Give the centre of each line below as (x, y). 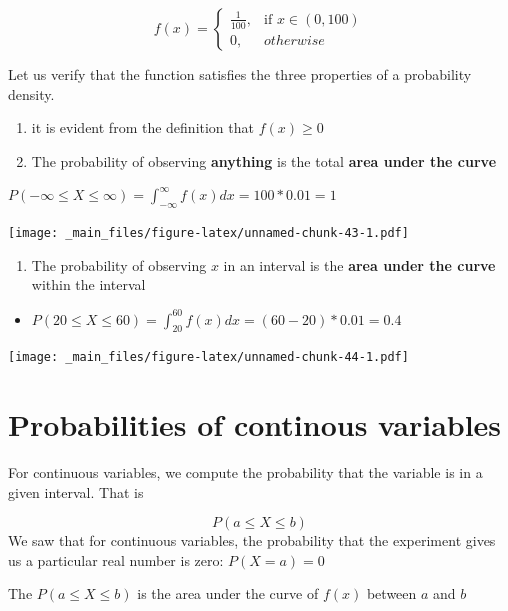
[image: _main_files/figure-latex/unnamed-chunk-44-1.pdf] (208, 357)
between (391, 593)
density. (31, 93)
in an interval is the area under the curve (359, 264)
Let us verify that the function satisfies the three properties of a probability (240, 74)
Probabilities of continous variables (255, 424)
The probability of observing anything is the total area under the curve (264, 160)
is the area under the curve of (228, 593)
